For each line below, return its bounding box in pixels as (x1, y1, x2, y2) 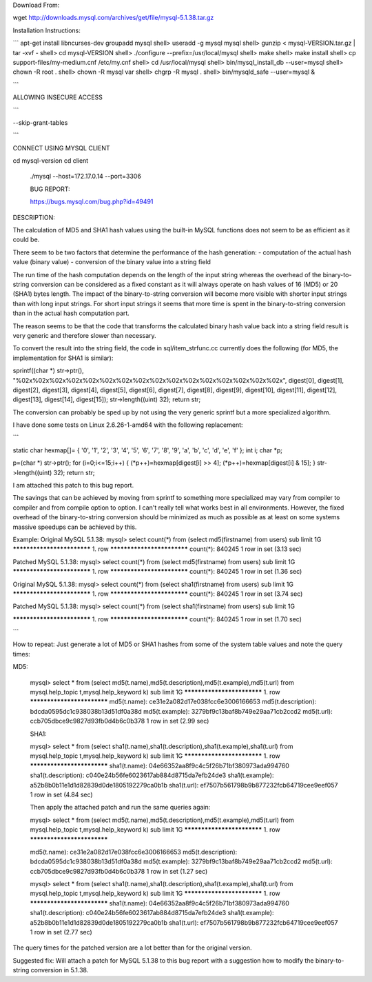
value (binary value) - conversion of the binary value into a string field (12, 258, 211, 266)
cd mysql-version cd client (12, 157, 89, 165)
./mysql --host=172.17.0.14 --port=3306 (30, 172, 141, 181)
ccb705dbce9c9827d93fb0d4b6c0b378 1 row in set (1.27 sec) (30, 867, 208, 875)
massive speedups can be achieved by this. (12, 523, 137, 531)
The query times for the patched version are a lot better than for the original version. (12, 943, 252, 952)
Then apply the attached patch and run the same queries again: (30, 803, 211, 812)
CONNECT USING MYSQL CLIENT (12, 143, 110, 152)
